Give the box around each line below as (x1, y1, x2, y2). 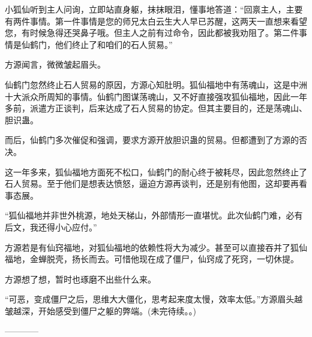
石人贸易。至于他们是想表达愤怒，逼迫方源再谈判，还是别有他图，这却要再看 (5, 177, 307, 190)
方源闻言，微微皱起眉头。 (5, 58, 106, 71)
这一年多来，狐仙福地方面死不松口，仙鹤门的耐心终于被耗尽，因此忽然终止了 (5, 165, 307, 178)
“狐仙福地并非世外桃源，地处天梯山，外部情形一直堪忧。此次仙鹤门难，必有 (5, 209, 303, 221)
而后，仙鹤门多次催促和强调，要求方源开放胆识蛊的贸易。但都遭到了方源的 (5, 133, 299, 146)
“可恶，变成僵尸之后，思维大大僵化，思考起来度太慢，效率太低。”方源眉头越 (5, 293, 303, 305)
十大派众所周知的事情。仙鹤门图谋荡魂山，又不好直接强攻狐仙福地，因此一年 (5, 90, 307, 102)
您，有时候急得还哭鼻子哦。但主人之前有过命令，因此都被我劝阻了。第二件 (5, 26, 299, 39)
